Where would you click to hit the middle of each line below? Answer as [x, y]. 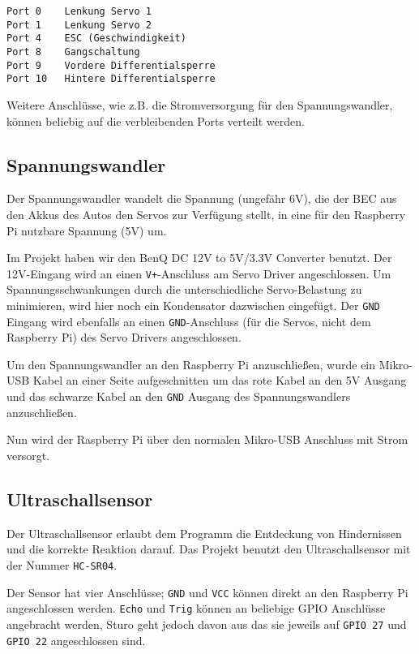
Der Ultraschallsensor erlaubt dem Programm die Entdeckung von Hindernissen [204, 533]
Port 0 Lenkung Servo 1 [79, 11]
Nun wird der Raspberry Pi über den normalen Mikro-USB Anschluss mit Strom [207, 439]
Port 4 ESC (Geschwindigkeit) [96, 39]
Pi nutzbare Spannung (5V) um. [87, 230]
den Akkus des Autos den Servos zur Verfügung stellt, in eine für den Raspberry [206, 214]
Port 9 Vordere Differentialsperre [111, 65]
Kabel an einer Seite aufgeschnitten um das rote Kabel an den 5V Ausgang [220, 380]
